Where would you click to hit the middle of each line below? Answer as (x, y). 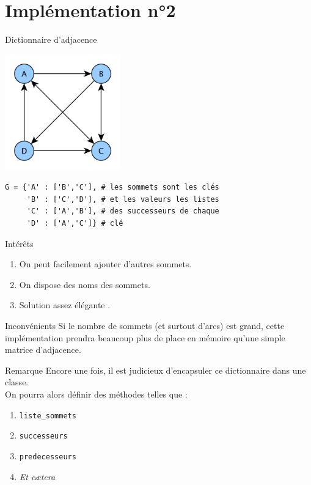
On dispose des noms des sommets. (85, 284)
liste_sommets (48, 416)
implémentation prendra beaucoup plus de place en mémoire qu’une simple (145, 337)
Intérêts (19, 243)
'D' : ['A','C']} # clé (75, 224)
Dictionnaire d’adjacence (51, 39)
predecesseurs (48, 457)
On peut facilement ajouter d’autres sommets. (105, 264)
